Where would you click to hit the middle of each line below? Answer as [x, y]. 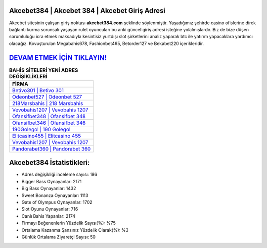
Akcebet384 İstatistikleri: [49, 163]
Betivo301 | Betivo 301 [38, 90]
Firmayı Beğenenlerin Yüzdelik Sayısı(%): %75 [68, 223]
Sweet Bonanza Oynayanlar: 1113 [55, 195]
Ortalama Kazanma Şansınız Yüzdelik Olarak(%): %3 [75, 230]
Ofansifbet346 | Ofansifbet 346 [49, 123]
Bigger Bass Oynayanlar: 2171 [51, 181]
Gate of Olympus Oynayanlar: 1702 [57, 202]
